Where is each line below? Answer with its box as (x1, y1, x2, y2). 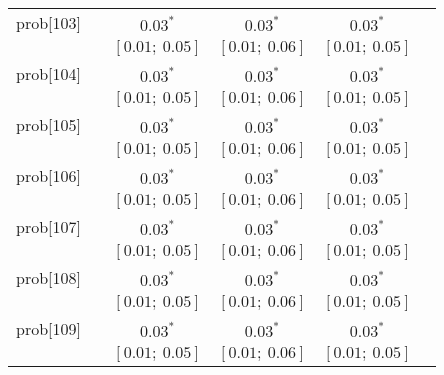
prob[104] (16, 62, 81, 85)
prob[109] (16, 317, 81, 340)
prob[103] (16, 11, 81, 34)
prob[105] (16, 113, 81, 136)
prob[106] (16, 164, 81, 187)
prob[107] (16, 215, 81, 238)
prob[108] (16, 266, 81, 289)
